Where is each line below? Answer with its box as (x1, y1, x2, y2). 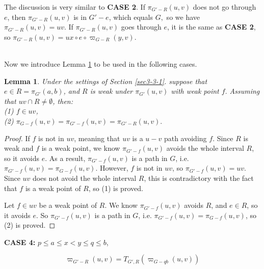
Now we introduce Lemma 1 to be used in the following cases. (4, 58, 197, 69)
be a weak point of (39, 200, 97, 210)
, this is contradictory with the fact (144, 172, 254, 183)
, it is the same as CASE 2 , (167, 21, 256, 32)
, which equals (109, 11, 153, 22)
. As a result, (45, 152, 86, 163)
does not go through (193, 2, 256, 12)
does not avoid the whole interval (33, 172, 137, 183)
